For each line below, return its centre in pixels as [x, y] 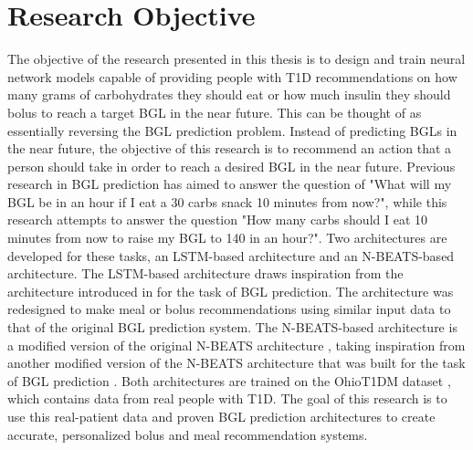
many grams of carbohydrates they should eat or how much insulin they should [229, 94]
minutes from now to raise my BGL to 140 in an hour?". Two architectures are [227, 238]
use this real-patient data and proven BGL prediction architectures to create [221, 416]
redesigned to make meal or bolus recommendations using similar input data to [229, 309]
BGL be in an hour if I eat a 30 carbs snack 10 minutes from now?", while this [227, 201]
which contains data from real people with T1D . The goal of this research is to [227, 398]
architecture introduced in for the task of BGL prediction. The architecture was [231, 291]
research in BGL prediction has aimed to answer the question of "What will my [230, 184]
